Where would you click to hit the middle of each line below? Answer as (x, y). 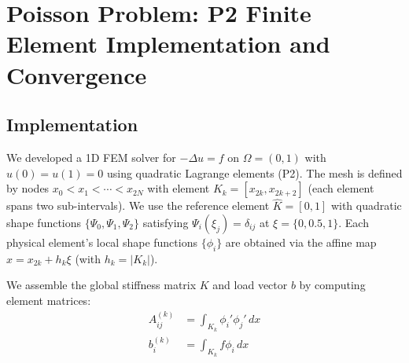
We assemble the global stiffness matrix (101, 285)
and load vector (250, 285)
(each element (341, 188)
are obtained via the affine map (301, 242)
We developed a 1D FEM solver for (91, 157)
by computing (332, 285)
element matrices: (49, 300)
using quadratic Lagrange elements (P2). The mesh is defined (254, 172)
